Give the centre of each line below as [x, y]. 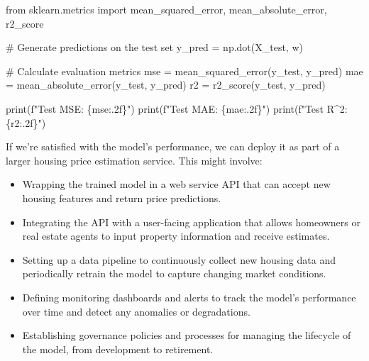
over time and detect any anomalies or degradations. [136, 311]
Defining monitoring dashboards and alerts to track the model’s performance [189, 297]
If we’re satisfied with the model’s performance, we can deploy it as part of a [173, 146]
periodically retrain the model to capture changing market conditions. [174, 273]
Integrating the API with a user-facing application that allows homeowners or [191, 222]
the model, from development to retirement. [118, 349]
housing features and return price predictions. [122, 198]
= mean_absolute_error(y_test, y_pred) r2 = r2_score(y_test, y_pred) [166, 85]
